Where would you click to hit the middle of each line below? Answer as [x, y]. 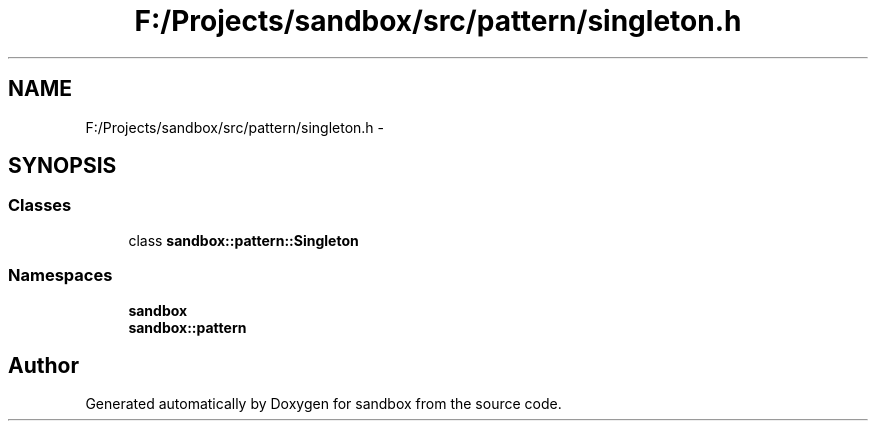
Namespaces [60, 275]
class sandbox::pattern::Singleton [243, 240]
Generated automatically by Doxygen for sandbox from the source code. [323, 404]
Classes [40, 205]
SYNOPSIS [62, 166]
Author [43, 365]
